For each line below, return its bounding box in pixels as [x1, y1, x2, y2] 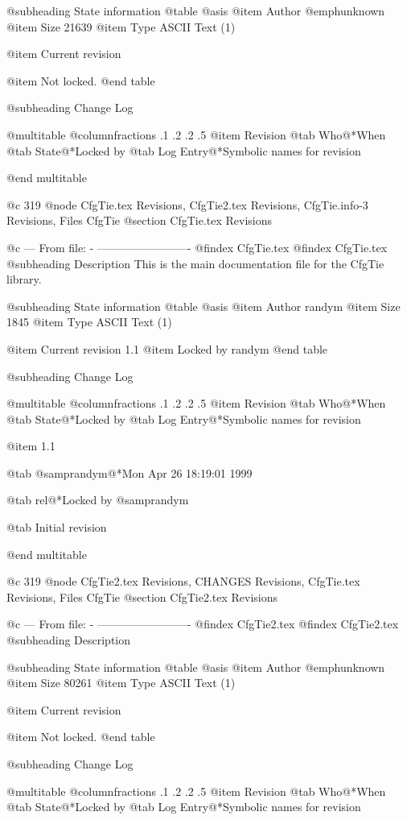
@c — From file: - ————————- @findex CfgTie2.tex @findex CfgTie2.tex [6, 615, 399, 632]
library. [6, 271, 42, 288]
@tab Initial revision [6, 519, 107, 536]
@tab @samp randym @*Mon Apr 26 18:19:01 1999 [6, 464, 253, 481]
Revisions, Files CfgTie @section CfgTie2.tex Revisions [6, 588, 278, 605]
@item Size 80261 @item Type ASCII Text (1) [6, 674, 236, 691]
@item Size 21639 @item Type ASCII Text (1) [6, 18, 236, 35]
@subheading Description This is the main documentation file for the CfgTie [6, 255, 384, 271]
